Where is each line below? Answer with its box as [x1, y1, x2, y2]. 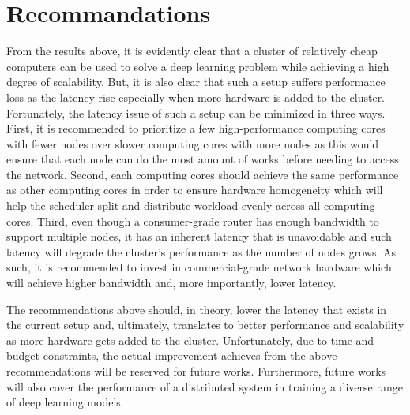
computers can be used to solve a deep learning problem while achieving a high [6, 58, 389, 74]
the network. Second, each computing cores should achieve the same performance [6, 166, 399, 182]
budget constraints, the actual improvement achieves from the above [6, 347, 337, 364]
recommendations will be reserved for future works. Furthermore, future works [6, 363, 386, 379]
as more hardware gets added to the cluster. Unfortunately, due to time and [6, 331, 374, 348]
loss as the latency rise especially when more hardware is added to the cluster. [6, 88, 386, 105]
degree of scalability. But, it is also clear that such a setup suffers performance [6, 73, 386, 90]
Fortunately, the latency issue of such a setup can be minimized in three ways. [6, 104, 386, 121]
